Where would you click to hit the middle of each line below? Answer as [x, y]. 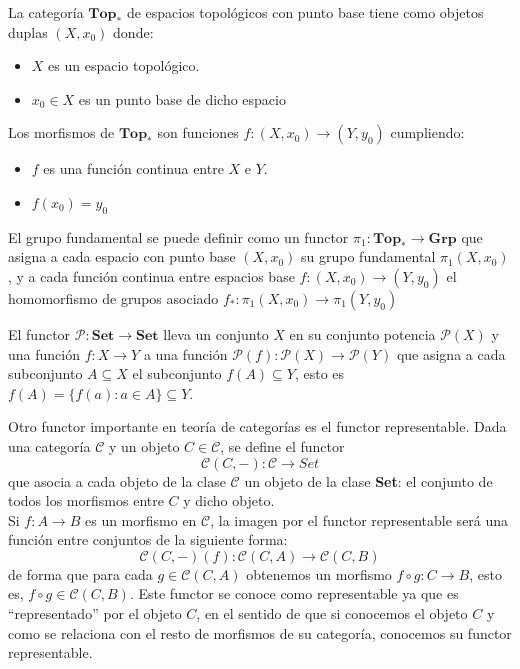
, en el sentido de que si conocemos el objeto [332, 613]
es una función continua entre [133, 168]
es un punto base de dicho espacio [182, 98]
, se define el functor [282, 445]
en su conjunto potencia [362, 333]
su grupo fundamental [368, 256]
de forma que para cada [80, 573]
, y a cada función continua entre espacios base [151, 275]
